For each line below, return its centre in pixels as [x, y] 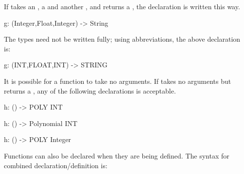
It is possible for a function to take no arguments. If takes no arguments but [118, 81]
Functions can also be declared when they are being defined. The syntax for [117, 155]
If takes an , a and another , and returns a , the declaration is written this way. [122, 6]
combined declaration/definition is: [56, 165]
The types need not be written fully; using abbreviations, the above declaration [122, 39]
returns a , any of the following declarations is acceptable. [90, 90]
